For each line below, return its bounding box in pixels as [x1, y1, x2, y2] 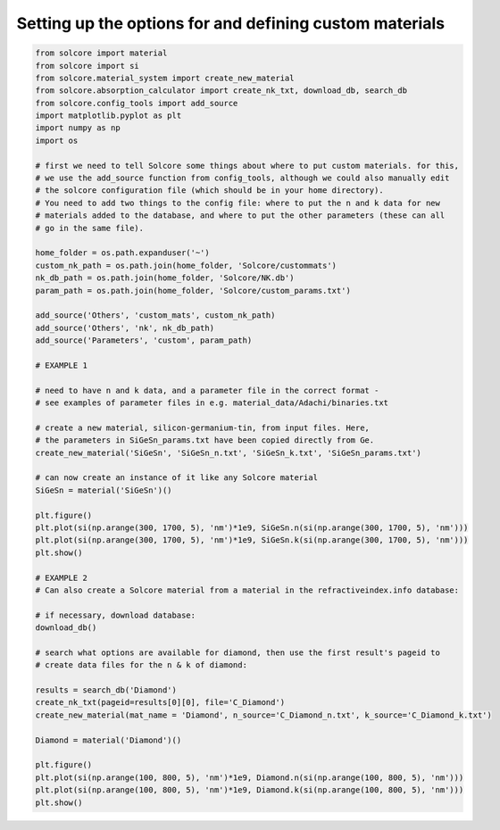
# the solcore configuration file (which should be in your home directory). [35, 186, 384, 195]
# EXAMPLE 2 [35, 572, 88, 583]
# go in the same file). [35, 223, 145, 233]
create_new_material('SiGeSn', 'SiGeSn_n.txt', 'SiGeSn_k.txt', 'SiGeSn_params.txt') [35, 447, 421, 458]
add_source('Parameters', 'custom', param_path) [35, 336, 253, 345]
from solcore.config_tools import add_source [35, 98, 238, 108]
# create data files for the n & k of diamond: [35, 660, 247, 670]
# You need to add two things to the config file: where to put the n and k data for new [35, 197, 441, 208]
